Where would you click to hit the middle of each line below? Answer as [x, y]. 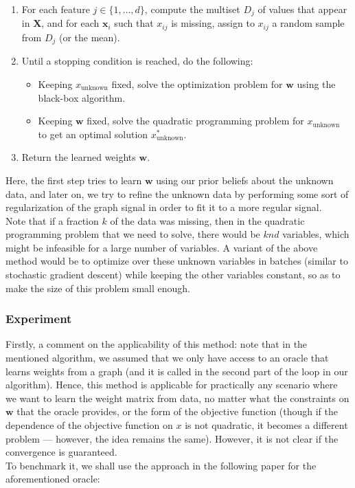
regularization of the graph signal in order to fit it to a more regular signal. [164, 207]
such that [134, 23]
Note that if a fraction [52, 220]
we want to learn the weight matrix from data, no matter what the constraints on [177, 398]
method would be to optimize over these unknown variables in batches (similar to [177, 261]
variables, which [316, 234]
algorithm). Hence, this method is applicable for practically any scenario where [172, 385]
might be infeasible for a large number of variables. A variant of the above [162, 247]
